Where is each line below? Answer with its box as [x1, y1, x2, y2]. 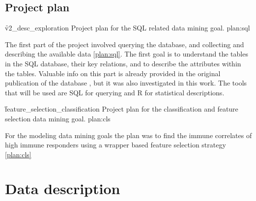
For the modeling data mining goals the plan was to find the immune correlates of [5, 130, 252, 140]
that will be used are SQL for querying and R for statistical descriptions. [5, 87, 225, 97]
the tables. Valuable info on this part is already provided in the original [5, 68, 221, 78]
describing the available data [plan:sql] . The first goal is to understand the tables [5, 49, 248, 59]
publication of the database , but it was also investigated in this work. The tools [5, 78, 247, 88]
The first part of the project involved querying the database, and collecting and [5, 39, 244, 49]
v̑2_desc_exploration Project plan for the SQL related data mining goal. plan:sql [5, 23, 250, 33]
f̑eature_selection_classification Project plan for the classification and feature [5, 104, 238, 114]
